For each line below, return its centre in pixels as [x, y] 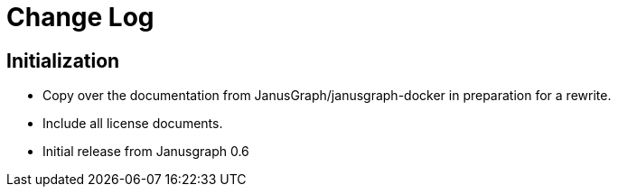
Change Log [80, 17]
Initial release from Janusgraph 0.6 [146, 152]
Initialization [63, 60]
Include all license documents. [133, 124]
